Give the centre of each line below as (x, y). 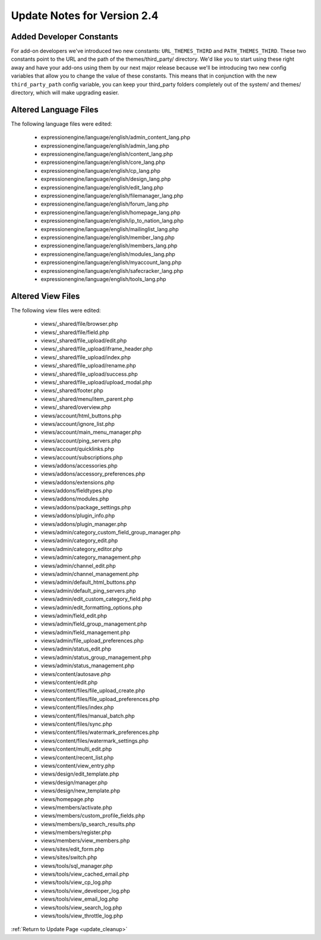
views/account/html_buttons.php (81, 415)
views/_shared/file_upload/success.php (89, 374)
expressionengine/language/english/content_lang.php (107, 154)
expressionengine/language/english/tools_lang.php (103, 279)
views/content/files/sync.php (76, 724)
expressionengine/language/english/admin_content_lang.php (115, 138)
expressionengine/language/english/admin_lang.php (105, 145)
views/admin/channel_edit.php (78, 565)
